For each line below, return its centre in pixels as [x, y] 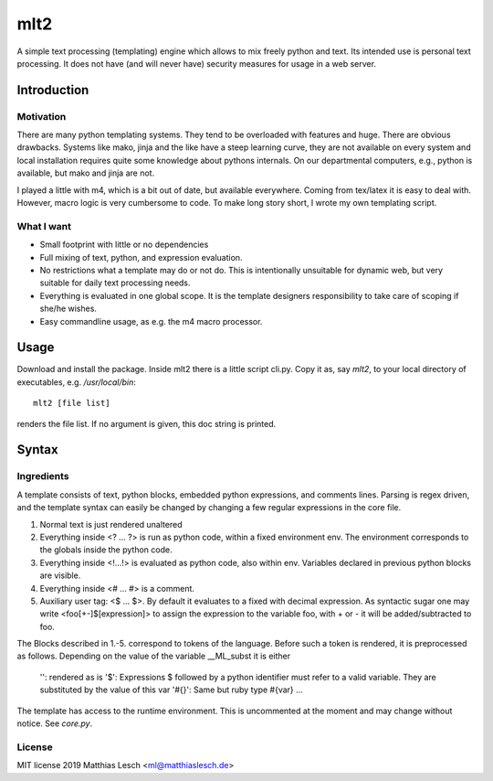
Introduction [53, 90]
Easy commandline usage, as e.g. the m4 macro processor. [151, 321]
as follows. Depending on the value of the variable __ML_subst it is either [154, 656]
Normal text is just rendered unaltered [111, 524]
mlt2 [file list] [72, 403]
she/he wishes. [68, 309]
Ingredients [43, 476]
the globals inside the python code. [106, 550]
